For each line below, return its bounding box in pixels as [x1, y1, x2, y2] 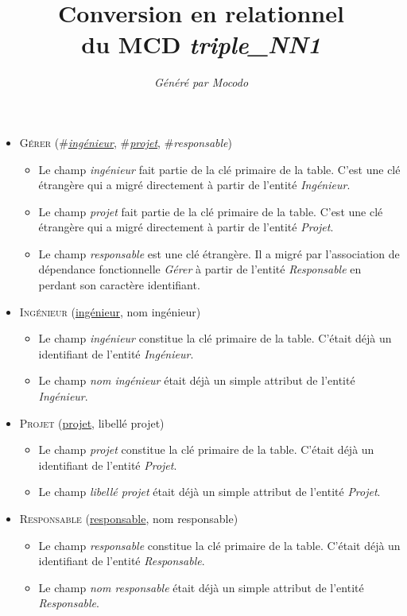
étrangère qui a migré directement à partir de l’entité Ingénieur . [38, 176, 351, 193]
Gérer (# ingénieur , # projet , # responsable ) [19, 134, 232, 150]
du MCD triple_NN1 [81, 28, 321, 61]
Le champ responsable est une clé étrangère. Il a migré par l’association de [38, 245, 400, 262]
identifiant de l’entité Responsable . [38, 552, 205, 569]
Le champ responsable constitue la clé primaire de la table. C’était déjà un [38, 537, 401, 553]
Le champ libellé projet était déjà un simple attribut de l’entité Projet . [38, 483, 381, 500]
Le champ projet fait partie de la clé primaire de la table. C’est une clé [38, 203, 383, 219]
